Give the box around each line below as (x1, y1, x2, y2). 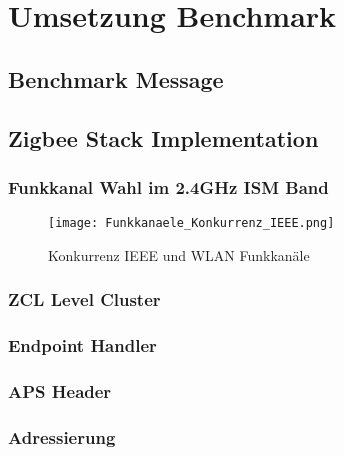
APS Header (8, 379, 112, 404)
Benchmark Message (8, 63, 224, 94)
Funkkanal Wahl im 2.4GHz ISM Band (8, 174, 329, 199)
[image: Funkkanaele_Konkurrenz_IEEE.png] (48, 216, 335, 231)
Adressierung (8, 424, 116, 449)
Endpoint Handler (8, 333, 157, 358)
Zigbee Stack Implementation (8, 122, 319, 153)
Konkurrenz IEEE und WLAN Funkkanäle (48, 244, 310, 265)
